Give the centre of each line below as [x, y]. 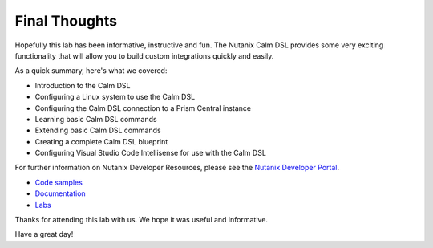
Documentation [60, 193]
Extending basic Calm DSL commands [98, 130]
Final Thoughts [66, 21]
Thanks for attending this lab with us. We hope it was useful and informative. [142, 220]
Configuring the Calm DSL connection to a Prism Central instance [143, 108]
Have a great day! [44, 234]
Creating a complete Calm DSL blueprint [101, 141]
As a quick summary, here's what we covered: [91, 71]
